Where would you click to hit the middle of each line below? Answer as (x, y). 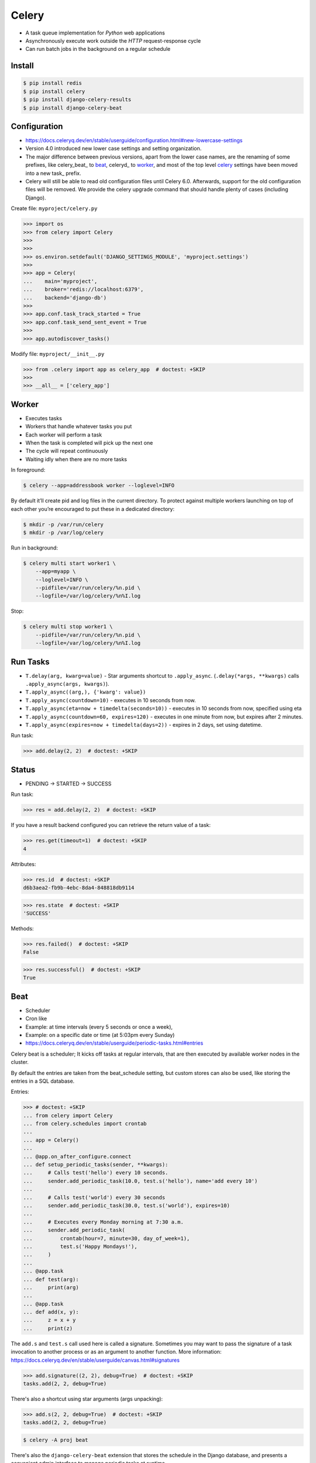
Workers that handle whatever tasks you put (79, 427)
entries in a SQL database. (43, 1081)
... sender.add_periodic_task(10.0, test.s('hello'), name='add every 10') (140, 1181)
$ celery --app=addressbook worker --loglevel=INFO (99, 485)
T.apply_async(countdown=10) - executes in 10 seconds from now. (111, 700)
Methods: (23, 928)
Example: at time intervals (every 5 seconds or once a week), (99, 1026)
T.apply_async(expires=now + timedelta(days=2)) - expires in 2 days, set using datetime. (144, 725)
